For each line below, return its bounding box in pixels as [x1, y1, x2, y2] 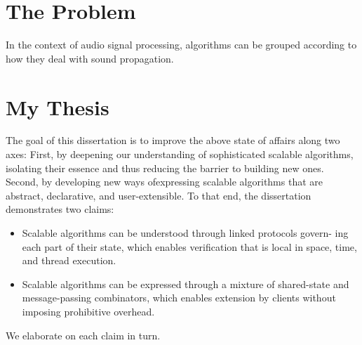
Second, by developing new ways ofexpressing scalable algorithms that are [6, 174, 323, 189]
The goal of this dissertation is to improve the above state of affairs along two [6, 133, 340, 148]
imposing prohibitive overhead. [22, 304, 155, 318]
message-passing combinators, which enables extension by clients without [22, 290, 336, 305]
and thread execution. [22, 253, 116, 268]
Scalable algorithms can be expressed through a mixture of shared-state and [22, 276, 349, 291]
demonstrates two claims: [6, 202, 114, 216]
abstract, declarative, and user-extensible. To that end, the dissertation [6, 188, 311, 202]
